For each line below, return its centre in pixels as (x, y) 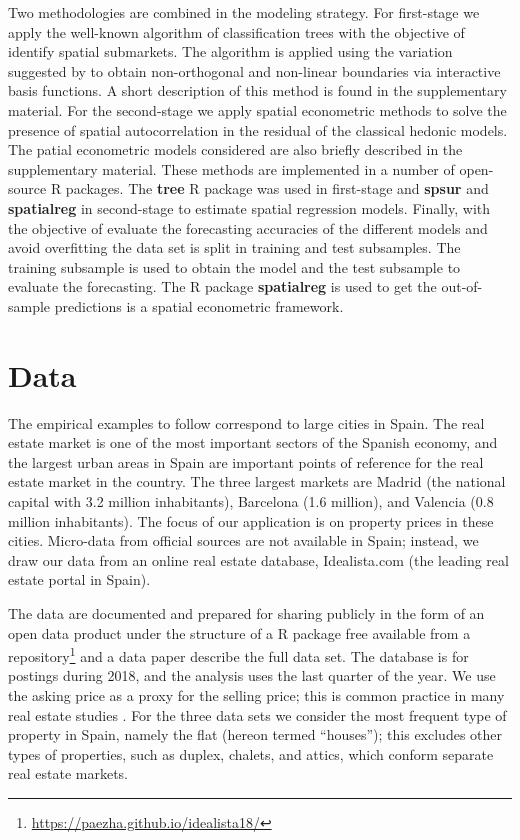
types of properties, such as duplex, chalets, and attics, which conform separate (251, 753)
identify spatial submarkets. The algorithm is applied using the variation (230, 51)
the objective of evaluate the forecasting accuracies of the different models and (248, 227)
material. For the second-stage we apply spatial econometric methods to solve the (257, 109)
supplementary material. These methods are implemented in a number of (231, 168)
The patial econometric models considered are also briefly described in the (235, 149)
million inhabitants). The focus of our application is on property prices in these (251, 520)
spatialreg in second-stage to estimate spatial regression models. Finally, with (249, 207)
